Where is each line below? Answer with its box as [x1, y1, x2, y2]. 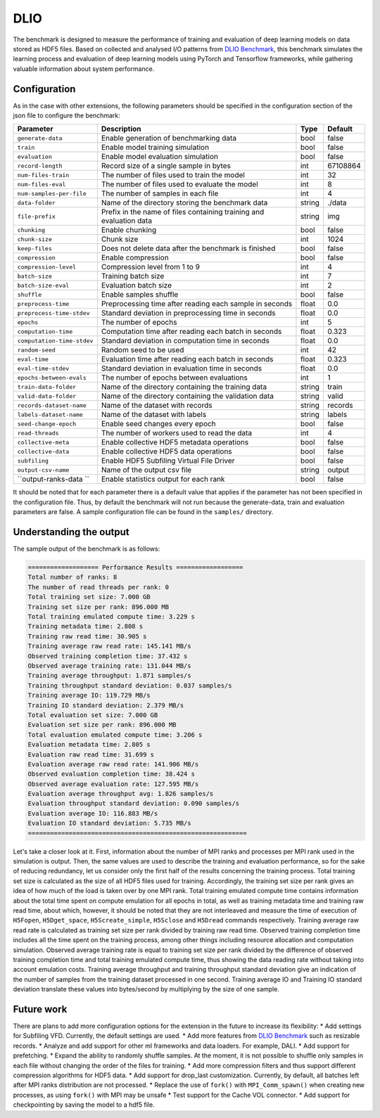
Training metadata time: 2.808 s [27, 622, 144, 631]
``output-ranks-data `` [17, 475, 89, 484]
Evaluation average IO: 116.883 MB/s [27, 809, 158, 817]
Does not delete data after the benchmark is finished [101, 243, 276, 253]
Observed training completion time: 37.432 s [27, 652, 188, 660]
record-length [17, 162, 63, 169]
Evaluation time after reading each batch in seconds [101, 354, 274, 364]
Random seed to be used [101, 345, 184, 355]
